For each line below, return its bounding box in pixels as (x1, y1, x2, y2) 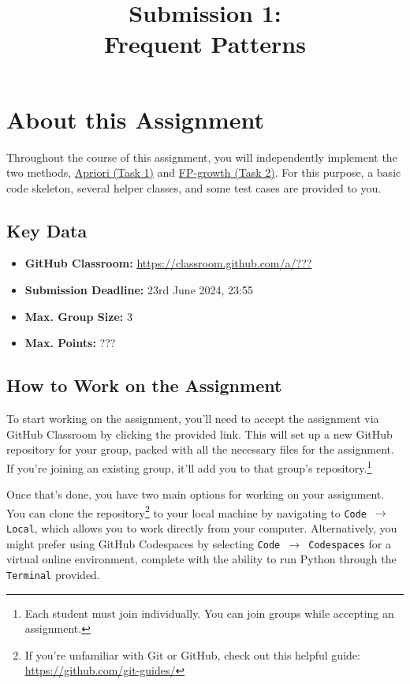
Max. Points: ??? (24, 335, 116, 351)
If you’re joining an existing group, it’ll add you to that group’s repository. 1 (6, 457, 372, 476)
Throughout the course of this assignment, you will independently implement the (6, 148, 397, 165)
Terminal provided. (6, 566, 100, 582)
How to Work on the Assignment (6, 373, 282, 398)
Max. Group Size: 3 (24, 308, 132, 324)
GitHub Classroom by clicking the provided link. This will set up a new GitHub (6, 425, 393, 442)
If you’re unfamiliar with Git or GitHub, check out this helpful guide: (24, 646, 360, 663)
